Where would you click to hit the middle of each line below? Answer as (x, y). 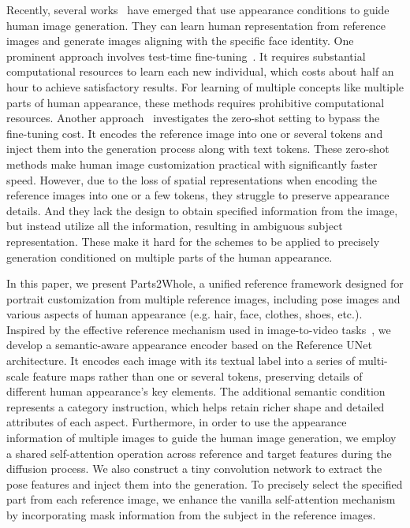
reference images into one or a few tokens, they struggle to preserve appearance (198, 195)
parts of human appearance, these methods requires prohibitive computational (196, 102)
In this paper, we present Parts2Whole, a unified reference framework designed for (205, 283)
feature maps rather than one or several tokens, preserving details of (198, 376)
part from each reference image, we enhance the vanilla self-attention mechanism (201, 499)
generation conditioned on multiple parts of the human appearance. (170, 257)
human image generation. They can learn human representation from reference (196, 25)
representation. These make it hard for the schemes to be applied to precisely (193, 241)
